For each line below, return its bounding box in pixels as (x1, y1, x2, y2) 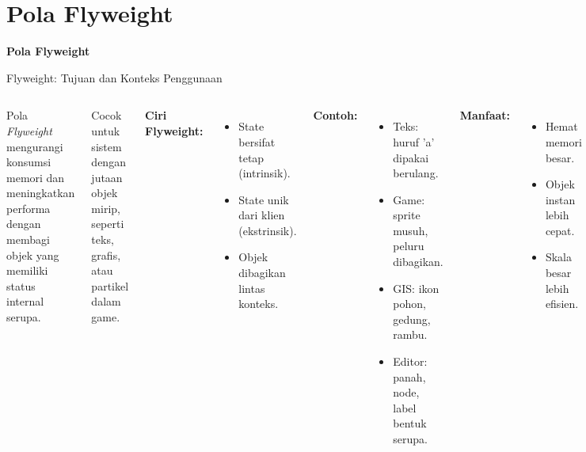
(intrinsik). (238, 165, 291, 181)
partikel (91, 277, 129, 294)
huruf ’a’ (393, 133, 435, 150)
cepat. (545, 222, 575, 238)
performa (6, 199, 51, 216)
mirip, (91, 199, 120, 216)
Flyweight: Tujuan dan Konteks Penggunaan (6, 69, 223, 85)
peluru (393, 237, 424, 254)
